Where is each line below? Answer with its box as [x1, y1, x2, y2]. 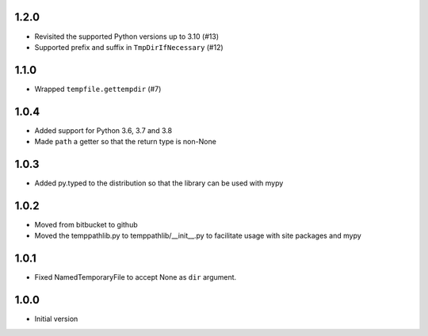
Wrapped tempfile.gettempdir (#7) [34, 84, 162, 94]
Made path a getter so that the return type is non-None [34, 137, 217, 147]
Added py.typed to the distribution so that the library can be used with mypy [34, 178, 284, 188]
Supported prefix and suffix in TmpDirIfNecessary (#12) [34, 42, 224, 52]
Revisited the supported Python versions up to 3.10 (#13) [34, 32, 220, 41]
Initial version [34, 314, 78, 324]
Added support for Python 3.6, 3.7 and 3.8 [34, 125, 173, 135]
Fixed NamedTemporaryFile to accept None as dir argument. [34, 273, 237, 282]
